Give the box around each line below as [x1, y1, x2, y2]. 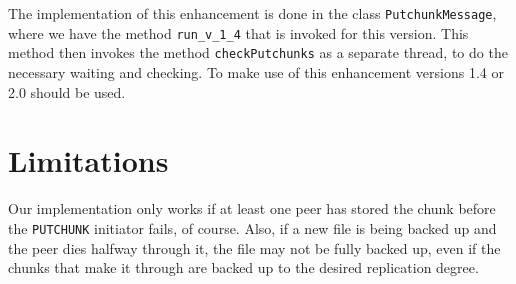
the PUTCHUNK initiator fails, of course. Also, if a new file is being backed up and [8, 217, 497, 238]
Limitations [8, 140, 169, 181]
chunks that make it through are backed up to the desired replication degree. [8, 257, 479, 278]
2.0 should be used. [8, 81, 126, 102]
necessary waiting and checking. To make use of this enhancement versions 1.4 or [8, 61, 504, 82]
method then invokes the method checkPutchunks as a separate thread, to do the [8, 42, 508, 63]
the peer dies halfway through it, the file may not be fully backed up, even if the [8, 237, 501, 258]
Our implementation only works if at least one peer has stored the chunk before [8, 198, 496, 219]
